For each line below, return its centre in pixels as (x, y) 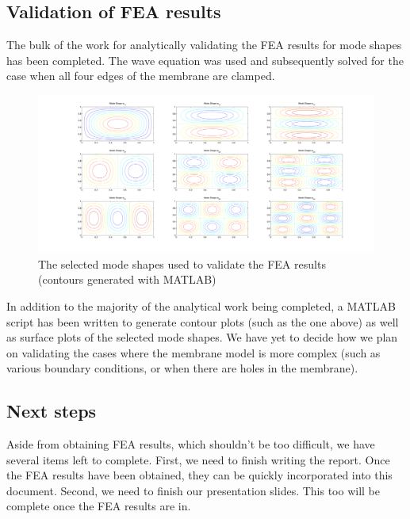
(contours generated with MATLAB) (127, 279)
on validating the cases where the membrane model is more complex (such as (194, 352)
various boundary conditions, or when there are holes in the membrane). (182, 368)
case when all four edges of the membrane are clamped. (141, 76)
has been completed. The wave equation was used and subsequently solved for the (205, 60)
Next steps (52, 411)
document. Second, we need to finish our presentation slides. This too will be (194, 490)
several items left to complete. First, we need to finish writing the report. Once (198, 459)
